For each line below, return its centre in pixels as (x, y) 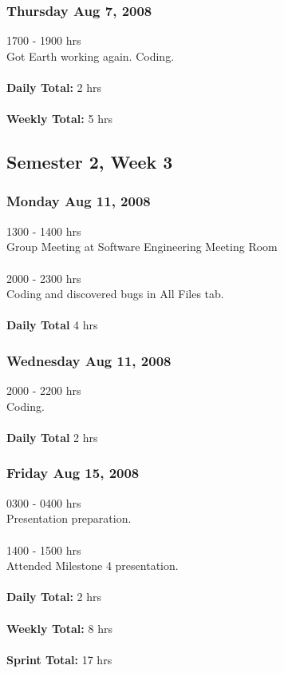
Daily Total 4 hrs (52, 325)
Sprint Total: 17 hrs (59, 659)
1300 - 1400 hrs (44, 231)
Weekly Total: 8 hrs (59, 628)
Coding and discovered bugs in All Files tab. (115, 294)
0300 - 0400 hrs (44, 502)
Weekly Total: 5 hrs (59, 119)
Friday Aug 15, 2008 (73, 473)
